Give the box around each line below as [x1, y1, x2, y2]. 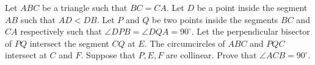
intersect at [5, 49, 47, 61]
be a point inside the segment [197, 1, 308, 13]
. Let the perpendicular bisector [191, 25, 310, 38]
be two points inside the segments [151, 13, 278, 26]
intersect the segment [29, 36, 109, 49]
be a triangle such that [42, 1, 128, 13]
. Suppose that [81, 49, 136, 61]
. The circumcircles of [144, 36, 225, 49]
